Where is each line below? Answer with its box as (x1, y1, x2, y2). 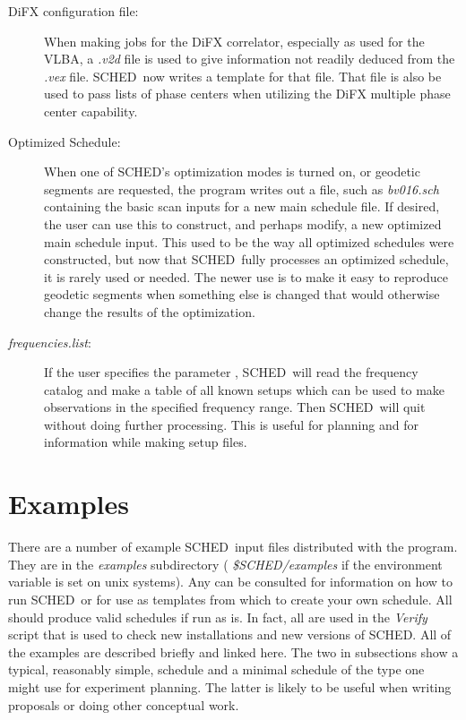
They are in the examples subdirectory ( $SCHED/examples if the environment (8, 554, 443, 573)
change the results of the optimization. (44, 302, 255, 321)
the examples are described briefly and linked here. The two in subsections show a (8, 642, 459, 661)
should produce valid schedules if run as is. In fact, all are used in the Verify (8, 607, 427, 626)
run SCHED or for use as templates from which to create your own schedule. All (8, 589, 453, 608)
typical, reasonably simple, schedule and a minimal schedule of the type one (8, 660, 425, 679)
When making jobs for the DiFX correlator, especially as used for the (44, 31, 425, 50)
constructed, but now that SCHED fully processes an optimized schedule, (44, 250, 449, 269)
